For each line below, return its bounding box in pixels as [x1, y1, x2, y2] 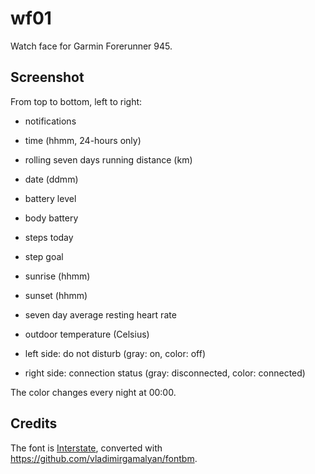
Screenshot [10, 69, 85, 86]
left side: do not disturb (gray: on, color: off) [24, 347, 207, 359]
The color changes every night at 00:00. [10, 386, 177, 398]
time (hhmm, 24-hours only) [24, 134, 142, 146]
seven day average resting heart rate [24, 308, 177, 321]
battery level [24, 192, 77, 204]
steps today [24, 231, 74, 243]
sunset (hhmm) [24, 289, 88, 301]
